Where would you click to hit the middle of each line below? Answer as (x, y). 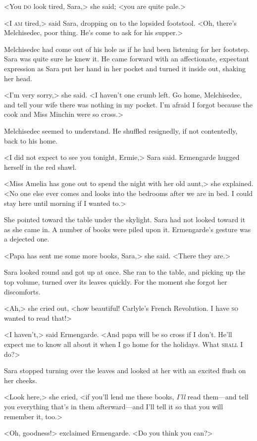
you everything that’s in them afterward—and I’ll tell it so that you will (114, 406)
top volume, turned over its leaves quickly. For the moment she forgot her (116, 282)
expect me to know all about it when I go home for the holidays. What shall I (124, 344)
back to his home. (31, 140)
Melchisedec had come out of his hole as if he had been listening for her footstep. (127, 49)
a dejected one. (27, 239)
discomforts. (22, 291)
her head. (18, 78)
